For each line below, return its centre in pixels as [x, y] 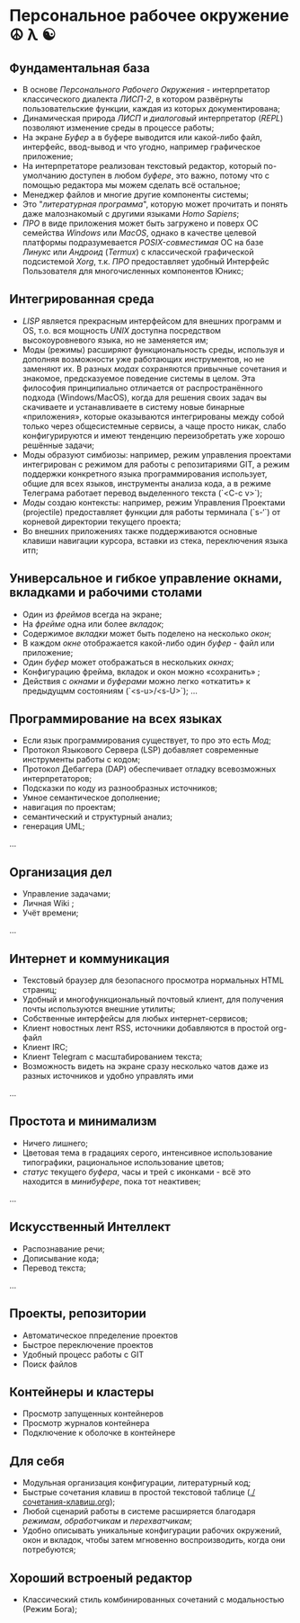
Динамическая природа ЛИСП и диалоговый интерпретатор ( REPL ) [153, 118]
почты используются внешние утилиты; [99, 1009]
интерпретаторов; [57, 779]
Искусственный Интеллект [90, 1227]
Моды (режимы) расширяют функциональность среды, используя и [153, 349]
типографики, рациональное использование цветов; [123, 1162]
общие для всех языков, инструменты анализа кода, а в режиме [147, 483]
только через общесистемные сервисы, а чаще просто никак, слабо [154, 426]
